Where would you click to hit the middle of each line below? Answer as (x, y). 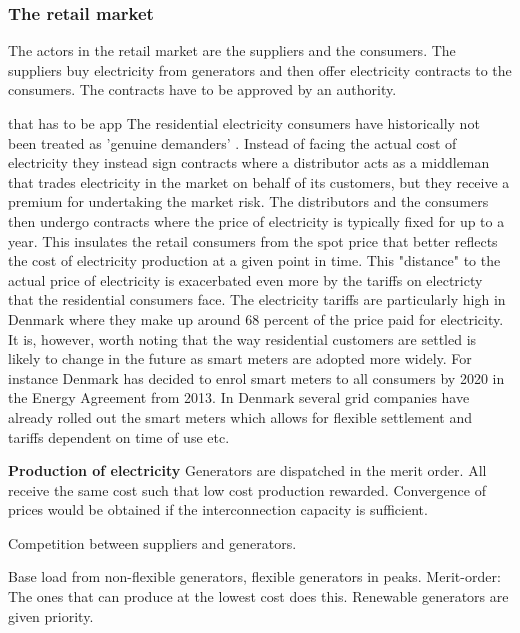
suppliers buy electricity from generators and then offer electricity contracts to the (260, 69)
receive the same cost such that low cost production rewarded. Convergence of (247, 489)
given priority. (51, 615)
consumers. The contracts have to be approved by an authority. (202, 89)
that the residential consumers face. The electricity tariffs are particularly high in (257, 299)
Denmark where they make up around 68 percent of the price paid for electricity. (256, 318)
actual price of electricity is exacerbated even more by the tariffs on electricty (245, 279)
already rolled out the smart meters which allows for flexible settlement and (240, 416)
